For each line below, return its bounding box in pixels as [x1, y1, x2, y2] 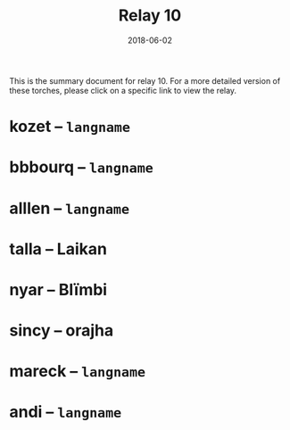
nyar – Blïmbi [9, 279, 108, 300]
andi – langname [9, 402, 122, 422]
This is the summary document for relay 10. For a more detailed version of [9, 75, 281, 86]
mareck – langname [9, 361, 145, 382]
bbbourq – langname [9, 157, 153, 178]
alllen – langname [9, 198, 130, 219]
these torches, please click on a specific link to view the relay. [9, 85, 237, 95]
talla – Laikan [9, 238, 107, 259]
